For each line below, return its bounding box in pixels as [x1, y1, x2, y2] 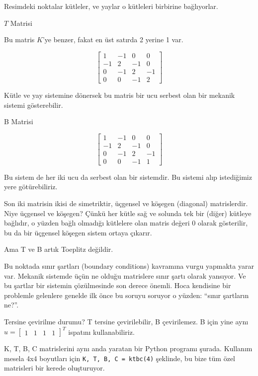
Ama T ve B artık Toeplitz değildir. [4, 244, 113, 254]
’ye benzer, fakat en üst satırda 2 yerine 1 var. [42, 34, 183, 45]
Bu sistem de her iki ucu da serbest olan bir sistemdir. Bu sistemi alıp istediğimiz [4, 171, 252, 182]
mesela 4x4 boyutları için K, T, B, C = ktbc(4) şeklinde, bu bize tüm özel [4, 353, 235, 363]
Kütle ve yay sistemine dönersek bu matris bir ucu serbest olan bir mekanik [4, 89, 235, 100]
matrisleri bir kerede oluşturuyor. [4, 363, 105, 373]
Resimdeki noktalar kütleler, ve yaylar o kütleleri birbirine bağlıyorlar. [4, 1, 218, 11]
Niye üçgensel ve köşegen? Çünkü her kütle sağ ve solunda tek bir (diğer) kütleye [4, 208, 252, 218]
